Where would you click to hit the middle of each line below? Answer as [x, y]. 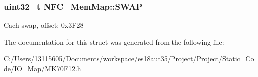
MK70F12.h [63, 68]
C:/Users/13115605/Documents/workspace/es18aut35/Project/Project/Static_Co [129, 58]
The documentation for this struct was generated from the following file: [114, 41]
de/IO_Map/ [25, 68]
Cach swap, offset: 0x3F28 [44, 25]
